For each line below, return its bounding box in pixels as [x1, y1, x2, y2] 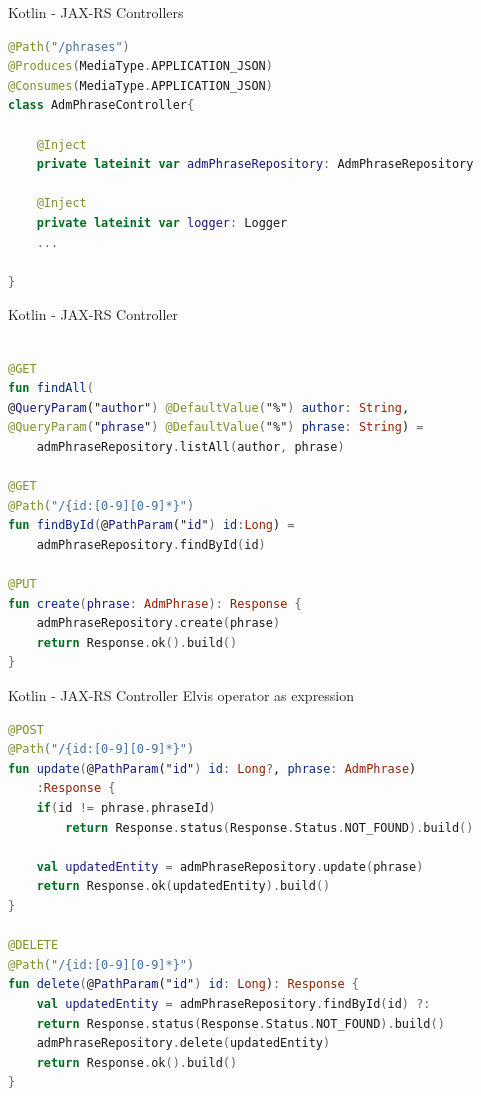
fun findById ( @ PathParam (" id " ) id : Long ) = [8, 518, 295, 533]
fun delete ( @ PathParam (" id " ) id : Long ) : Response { [8, 977, 360, 992]
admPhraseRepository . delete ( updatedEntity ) [36, 1036, 331, 1051]
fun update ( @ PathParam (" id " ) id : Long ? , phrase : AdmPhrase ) [8, 761, 417, 776]
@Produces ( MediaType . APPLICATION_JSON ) [8, 59, 273, 74]
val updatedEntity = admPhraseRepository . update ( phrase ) [36, 859, 424, 874]
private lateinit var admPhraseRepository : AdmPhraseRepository [36, 157, 474, 172]
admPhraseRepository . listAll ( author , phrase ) [36, 439, 345, 454]
